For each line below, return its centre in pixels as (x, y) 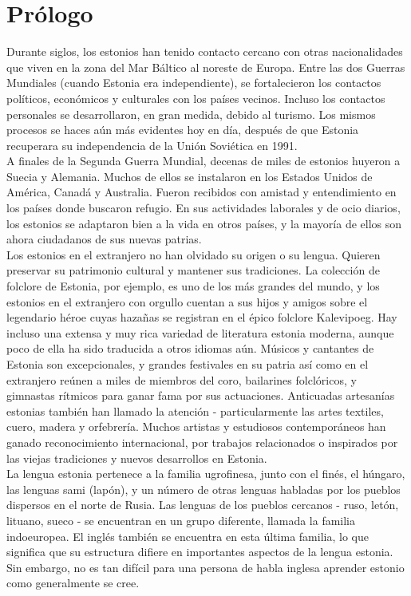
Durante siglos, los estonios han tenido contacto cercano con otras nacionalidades (205, 51)
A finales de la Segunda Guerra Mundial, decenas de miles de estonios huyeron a (204, 161)
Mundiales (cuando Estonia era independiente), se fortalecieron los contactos (194, 83)
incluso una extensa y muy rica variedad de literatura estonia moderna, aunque (200, 332)
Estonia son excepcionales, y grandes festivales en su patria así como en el (188, 364)
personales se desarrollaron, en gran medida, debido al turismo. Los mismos (191, 114)
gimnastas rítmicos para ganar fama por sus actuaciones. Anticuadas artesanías (201, 395)
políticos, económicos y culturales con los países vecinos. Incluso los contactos (196, 98)
